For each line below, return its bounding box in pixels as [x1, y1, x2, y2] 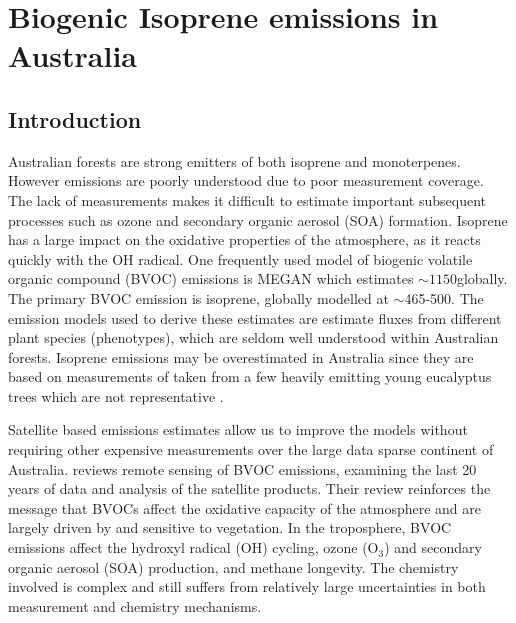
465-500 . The [404, 287, 484, 308]
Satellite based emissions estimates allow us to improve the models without [8, 419, 468, 440]
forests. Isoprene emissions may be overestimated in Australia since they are [8, 346, 474, 367]
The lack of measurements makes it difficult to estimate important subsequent [8, 189, 487, 210]
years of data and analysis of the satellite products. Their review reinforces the [8, 478, 491, 499]
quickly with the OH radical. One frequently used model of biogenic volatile [8, 248, 473, 269]
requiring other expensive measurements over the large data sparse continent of [8, 439, 494, 460]
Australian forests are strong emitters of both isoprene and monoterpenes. [8, 150, 461, 171]
